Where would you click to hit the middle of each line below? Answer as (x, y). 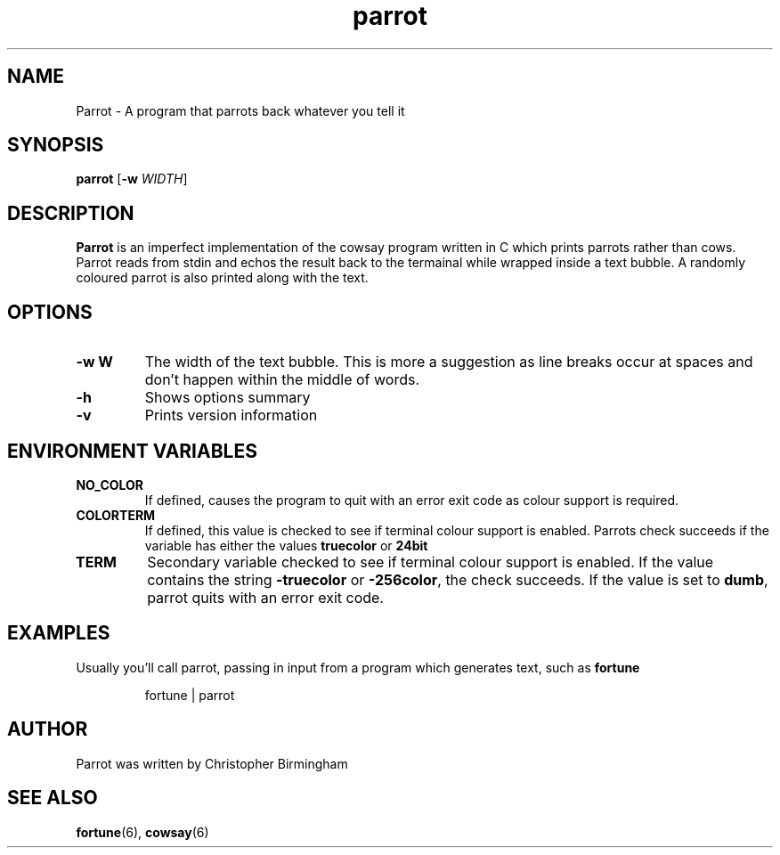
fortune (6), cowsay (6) (142, 832)
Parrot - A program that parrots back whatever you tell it (240, 110)
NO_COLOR (110, 484)
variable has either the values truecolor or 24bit (286, 545)
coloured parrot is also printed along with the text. (222, 278)
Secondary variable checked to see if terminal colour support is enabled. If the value (431, 562)
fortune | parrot (190, 695)
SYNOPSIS (56, 145)
